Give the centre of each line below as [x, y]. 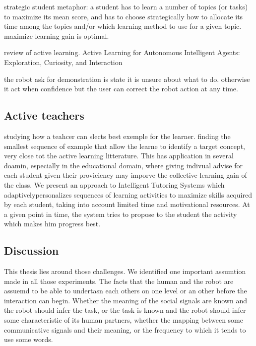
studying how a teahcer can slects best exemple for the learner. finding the [117, 136]
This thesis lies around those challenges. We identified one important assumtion [125, 271]
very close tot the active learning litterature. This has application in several [119, 156]
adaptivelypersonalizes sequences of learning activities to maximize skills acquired [128, 194]
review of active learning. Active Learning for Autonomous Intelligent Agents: [122, 52]
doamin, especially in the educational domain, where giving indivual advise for [123, 165]
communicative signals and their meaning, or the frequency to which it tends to [125, 329]
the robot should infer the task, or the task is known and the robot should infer [125, 310]
